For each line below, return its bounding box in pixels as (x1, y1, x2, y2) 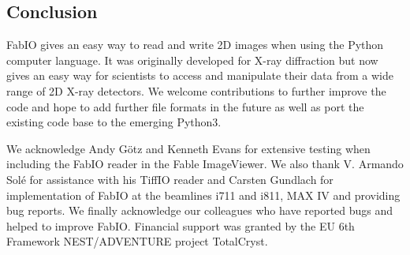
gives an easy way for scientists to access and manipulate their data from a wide (6, 67, 393, 84)
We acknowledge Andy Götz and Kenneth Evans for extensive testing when (6, 140, 371, 156)
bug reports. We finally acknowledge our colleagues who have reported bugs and (6, 202, 393, 219)
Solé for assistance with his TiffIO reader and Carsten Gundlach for (6, 171, 334, 187)
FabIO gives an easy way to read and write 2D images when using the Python (6, 36, 384, 53)
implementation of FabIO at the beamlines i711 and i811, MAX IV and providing (6, 186, 401, 203)
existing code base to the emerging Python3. (6, 114, 222, 130)
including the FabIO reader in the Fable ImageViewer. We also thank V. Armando (6, 156, 404, 172)
